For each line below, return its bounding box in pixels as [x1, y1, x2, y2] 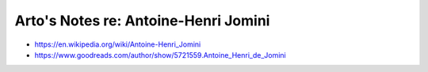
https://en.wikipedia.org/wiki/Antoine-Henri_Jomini [34, 40, 201, 49]
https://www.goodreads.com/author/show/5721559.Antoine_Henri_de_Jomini [34, 50, 287, 59]
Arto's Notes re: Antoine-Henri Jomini [14, 12, 270, 29]
